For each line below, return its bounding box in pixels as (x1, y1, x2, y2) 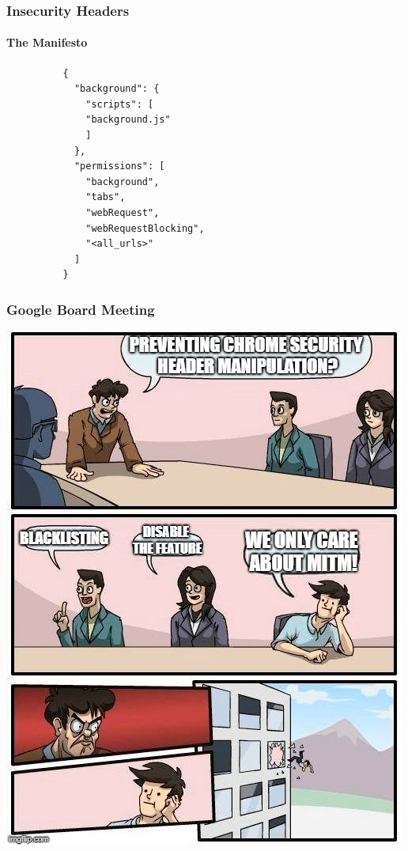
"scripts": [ (85, 98, 154, 110)
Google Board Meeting (6, 299, 155, 319)
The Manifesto (6, 34, 88, 51)
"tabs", (85, 191, 126, 203)
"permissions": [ (74, 161, 165, 172)
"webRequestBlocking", (85, 222, 205, 234)
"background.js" (85, 114, 171, 126)
